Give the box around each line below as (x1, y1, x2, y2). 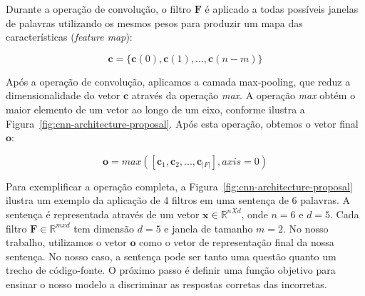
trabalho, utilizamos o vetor (6, 235, 127, 250)
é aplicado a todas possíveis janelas (205, 1, 359, 16)
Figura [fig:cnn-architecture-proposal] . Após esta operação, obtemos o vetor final (6, 116, 359, 131)
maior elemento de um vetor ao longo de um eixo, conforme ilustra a (6, 101, 305, 116)
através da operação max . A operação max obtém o (131, 88, 356, 103)
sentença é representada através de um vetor (6, 206, 200, 221)
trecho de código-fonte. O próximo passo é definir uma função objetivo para (6, 262, 336, 277)
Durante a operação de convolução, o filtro (6, 1, 192, 16)
